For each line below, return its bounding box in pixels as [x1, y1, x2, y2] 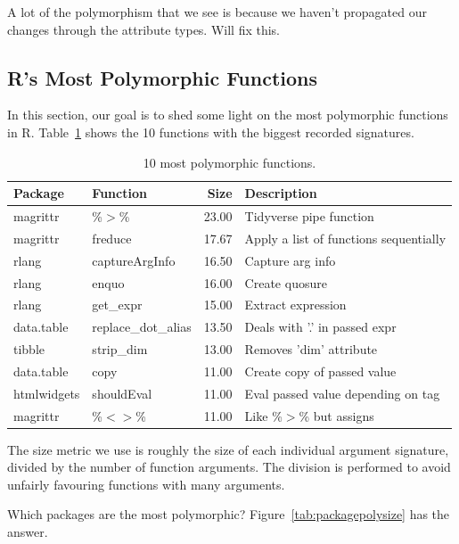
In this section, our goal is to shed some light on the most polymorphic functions [7, 105, 448, 124]
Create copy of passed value [244, 361, 397, 380]
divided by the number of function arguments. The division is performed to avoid [7, 457, 451, 476]
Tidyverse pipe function [244, 207, 374, 226]
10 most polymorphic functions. [143, 152, 316, 171]
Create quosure [244, 273, 327, 292]
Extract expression [244, 295, 347, 314]
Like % [244, 406, 283, 424]
